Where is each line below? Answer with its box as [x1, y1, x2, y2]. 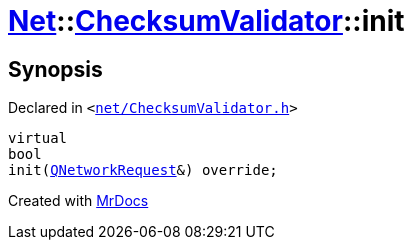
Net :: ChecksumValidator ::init [8, 4, 405, 38]
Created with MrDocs [8, 192, 149, 210]
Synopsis [8, 56, 103, 82]
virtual [8, 130, 68, 147]
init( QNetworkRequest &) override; [8, 162, 278, 179]
